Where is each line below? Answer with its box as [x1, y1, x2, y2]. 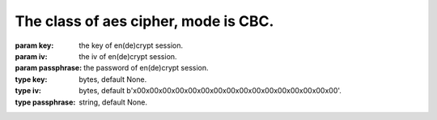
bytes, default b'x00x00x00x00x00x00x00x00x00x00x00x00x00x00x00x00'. [78, 86, 342, 96]
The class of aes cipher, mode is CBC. [15, 12, 274, 30]
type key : [15, 74, 48, 84]
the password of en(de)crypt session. [83, 63, 210, 73]
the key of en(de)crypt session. [78, 41, 184, 50]
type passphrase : [15, 97, 76, 107]
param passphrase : [15, 63, 83, 73]
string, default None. [78, 97, 147, 107]
